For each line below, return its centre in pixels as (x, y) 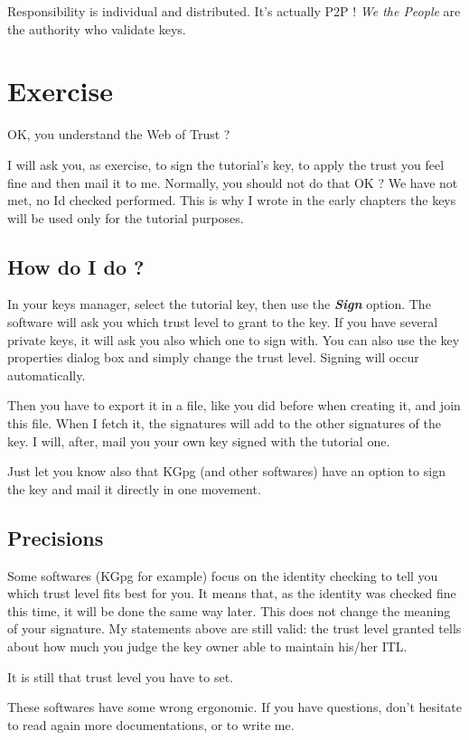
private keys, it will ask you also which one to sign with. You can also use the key (234, 339)
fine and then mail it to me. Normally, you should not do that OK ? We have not (233, 182)
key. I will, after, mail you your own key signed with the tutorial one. (199, 440)
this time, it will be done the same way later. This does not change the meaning (229, 610)
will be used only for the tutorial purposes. (126, 217)
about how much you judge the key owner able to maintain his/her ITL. (207, 646)
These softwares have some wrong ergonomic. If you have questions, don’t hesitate (235, 707)
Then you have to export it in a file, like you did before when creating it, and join (234, 405)
